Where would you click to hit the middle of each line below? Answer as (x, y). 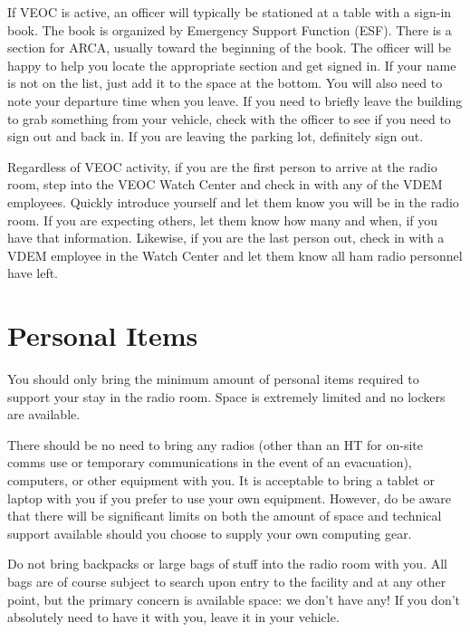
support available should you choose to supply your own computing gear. (210, 533)
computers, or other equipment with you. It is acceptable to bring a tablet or (221, 480)
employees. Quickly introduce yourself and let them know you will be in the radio (233, 201)
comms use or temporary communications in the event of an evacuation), (210, 462)
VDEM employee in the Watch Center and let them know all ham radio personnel (235, 255)
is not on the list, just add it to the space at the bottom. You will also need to (225, 83)
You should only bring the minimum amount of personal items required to (213, 379)
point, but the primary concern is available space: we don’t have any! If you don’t (234, 599)
